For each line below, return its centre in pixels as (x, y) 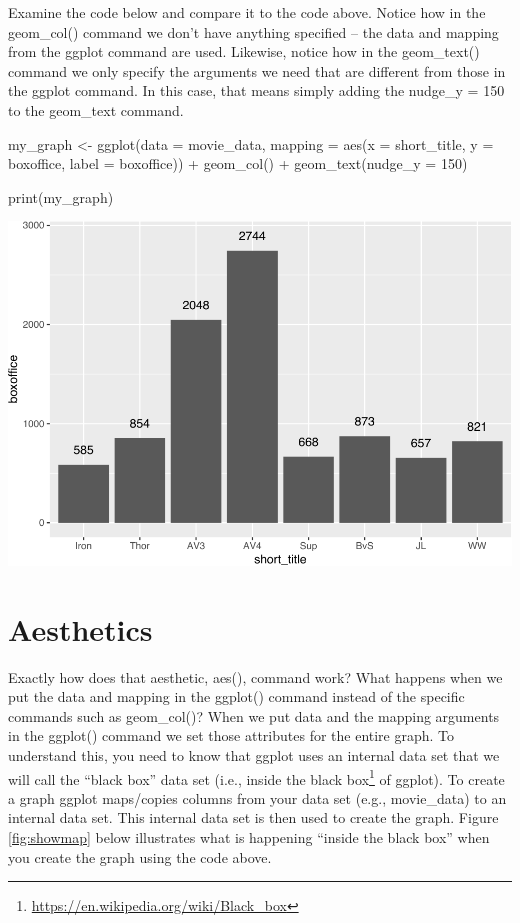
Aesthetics (80, 628)
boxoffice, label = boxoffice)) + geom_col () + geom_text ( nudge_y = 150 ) (238, 163)
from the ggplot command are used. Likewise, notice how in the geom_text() (244, 51)
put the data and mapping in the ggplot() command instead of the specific (236, 696)
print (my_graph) (61, 196)
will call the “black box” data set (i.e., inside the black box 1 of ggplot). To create (256, 777)
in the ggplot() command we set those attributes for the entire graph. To (231, 735)
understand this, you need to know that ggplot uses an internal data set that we (254, 755)
